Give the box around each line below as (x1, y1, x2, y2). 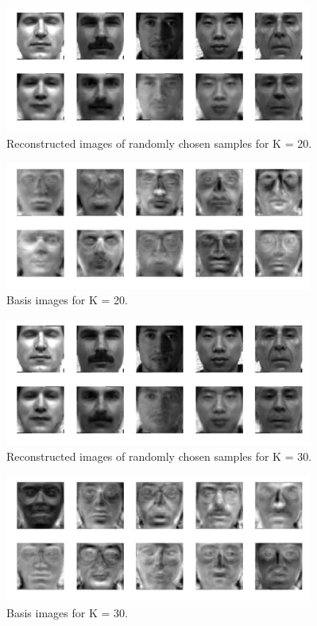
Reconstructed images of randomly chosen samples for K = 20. (6, 135, 312, 152)
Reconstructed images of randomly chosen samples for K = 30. (6, 448, 312, 465)
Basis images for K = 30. (6, 605, 128, 621)
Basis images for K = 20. (6, 292, 128, 308)
